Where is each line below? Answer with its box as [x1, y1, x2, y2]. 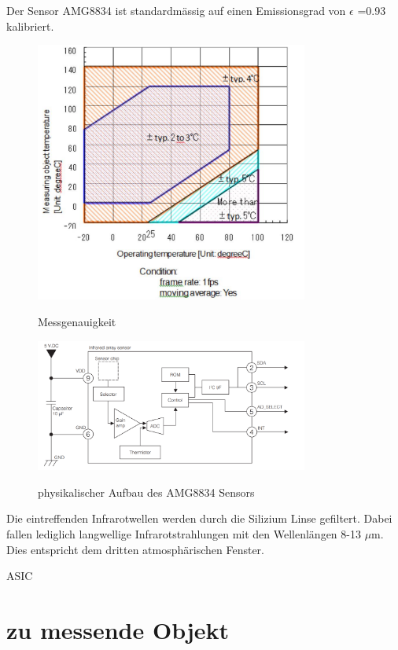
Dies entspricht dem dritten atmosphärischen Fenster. [6, 541, 264, 557]
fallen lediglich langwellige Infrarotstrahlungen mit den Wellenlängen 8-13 [6, 526, 361, 542]
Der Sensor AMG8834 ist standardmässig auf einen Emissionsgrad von [6, 2, 346, 18]
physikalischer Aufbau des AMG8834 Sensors [38, 483, 255, 500]
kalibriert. [6, 17, 54, 34]
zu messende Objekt [6, 614, 230, 646]
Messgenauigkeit [38, 314, 116, 330]
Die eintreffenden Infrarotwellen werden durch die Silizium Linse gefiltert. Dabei [6, 510, 392, 527]
